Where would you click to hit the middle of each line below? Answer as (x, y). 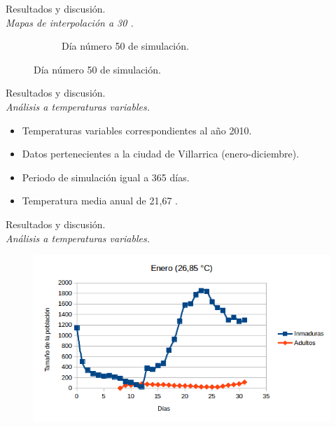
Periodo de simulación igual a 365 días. (106, 177)
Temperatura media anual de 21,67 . (100, 201)
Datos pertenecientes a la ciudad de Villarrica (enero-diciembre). (161, 154)
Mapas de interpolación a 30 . (70, 22)
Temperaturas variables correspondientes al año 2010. (137, 130)
